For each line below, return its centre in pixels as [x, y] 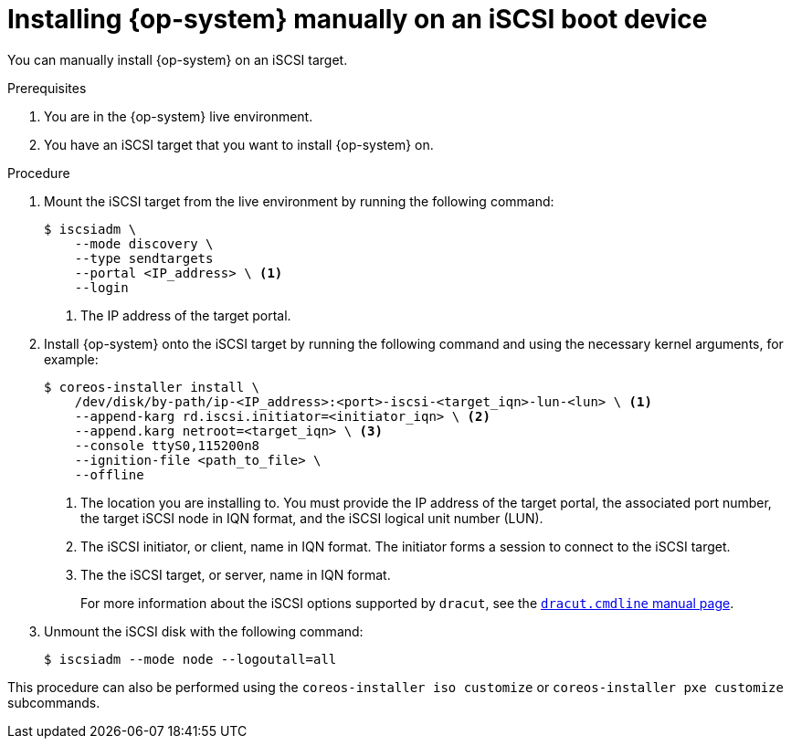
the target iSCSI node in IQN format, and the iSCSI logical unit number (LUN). [312, 518]
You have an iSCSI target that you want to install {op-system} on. [239, 144]
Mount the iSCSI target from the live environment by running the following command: [299, 201]
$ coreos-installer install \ [152, 387]
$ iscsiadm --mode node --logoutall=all [190, 659]
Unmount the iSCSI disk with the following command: [204, 631]
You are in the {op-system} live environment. [179, 116]
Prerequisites [47, 88]
